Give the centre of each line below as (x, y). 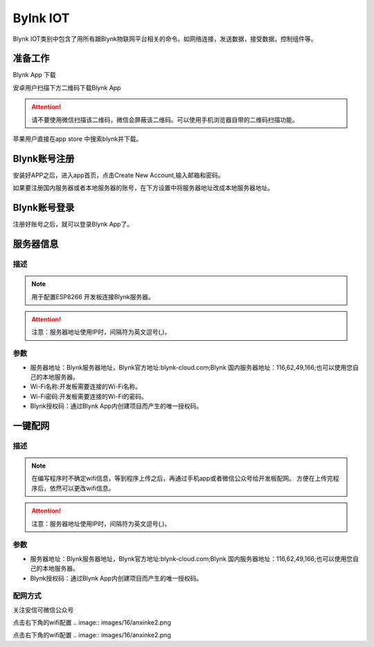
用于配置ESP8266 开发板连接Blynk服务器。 (93, 296)
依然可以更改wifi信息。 (82, 488)
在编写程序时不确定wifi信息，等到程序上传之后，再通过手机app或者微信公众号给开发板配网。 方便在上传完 (182, 479)
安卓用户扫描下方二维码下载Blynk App (67, 87)
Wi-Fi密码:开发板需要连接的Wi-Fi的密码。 (89, 396)
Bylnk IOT (41, 18)
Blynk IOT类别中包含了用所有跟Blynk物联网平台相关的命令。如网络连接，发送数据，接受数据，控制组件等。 (165, 39)
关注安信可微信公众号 (43, 610)
